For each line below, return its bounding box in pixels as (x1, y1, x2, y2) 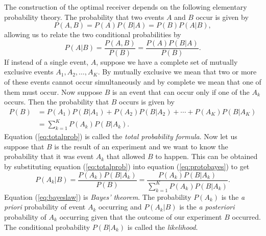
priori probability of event (4, 201, 86, 212)
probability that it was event (4, 151, 94, 162)
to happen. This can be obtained (155, 151, 258, 162)
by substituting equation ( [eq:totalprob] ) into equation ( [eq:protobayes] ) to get (4, 161, 250, 171)
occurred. (232, 211, 261, 222)
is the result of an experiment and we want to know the (54, 141, 228, 151)
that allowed (106, 151, 146, 162)
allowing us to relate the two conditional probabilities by (4, 29, 181, 40)
